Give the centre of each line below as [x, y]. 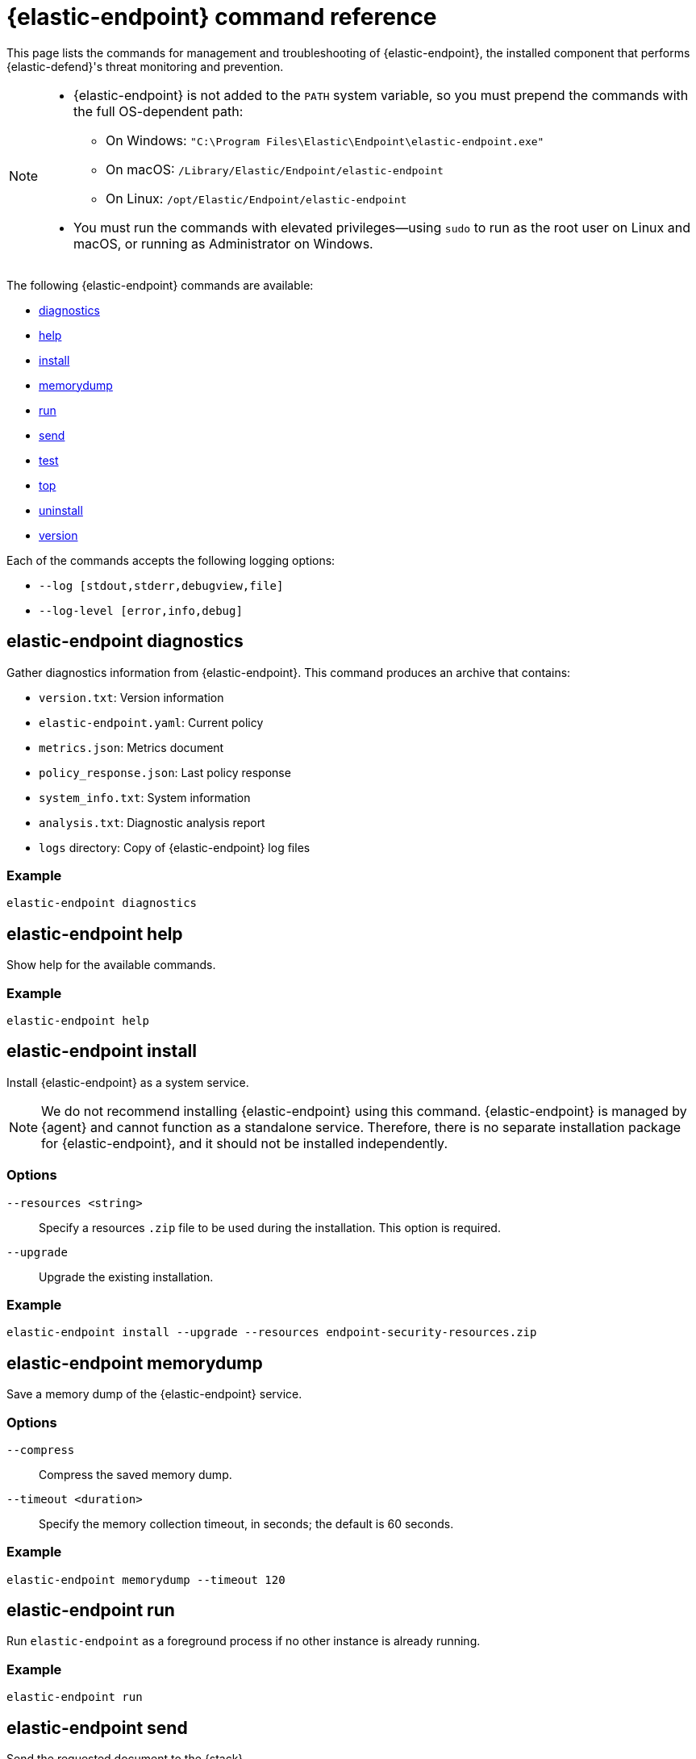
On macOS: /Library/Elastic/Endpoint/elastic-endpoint [275, 169]
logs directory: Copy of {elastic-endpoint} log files [175, 847]
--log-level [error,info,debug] [141, 610]
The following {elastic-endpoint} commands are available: [160, 285]
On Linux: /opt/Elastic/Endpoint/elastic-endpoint [256, 198]
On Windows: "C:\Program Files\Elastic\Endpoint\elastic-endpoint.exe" [325, 140]
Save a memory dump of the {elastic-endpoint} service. [154, 1394]
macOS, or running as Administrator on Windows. [223, 243]
